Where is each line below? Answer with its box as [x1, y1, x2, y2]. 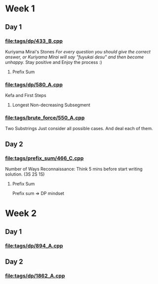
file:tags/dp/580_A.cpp [5, 81, 63, 88]
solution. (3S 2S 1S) [5, 171, 45, 177]
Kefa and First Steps [5, 93, 46, 98]
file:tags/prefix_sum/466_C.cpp [5, 154, 84, 161]
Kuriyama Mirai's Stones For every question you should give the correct [5, 48, 151, 54]
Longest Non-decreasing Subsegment [12, 102, 90, 108]
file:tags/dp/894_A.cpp [5, 242, 63, 249]
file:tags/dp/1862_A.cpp [5, 272, 65, 279]
